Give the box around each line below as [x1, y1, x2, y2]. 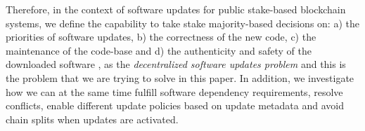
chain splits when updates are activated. [6, 111, 179, 126]
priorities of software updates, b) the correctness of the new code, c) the [6, 29, 316, 44]
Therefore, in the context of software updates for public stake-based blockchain [6, 2, 346, 16]
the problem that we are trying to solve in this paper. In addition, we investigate [6, 70, 354, 85]
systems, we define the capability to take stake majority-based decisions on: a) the [6, 15, 359, 30]
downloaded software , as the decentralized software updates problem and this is [6, 57, 346, 71]
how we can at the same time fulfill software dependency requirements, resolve [6, 84, 343, 99]
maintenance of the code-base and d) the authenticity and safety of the [6, 43, 312, 57]
